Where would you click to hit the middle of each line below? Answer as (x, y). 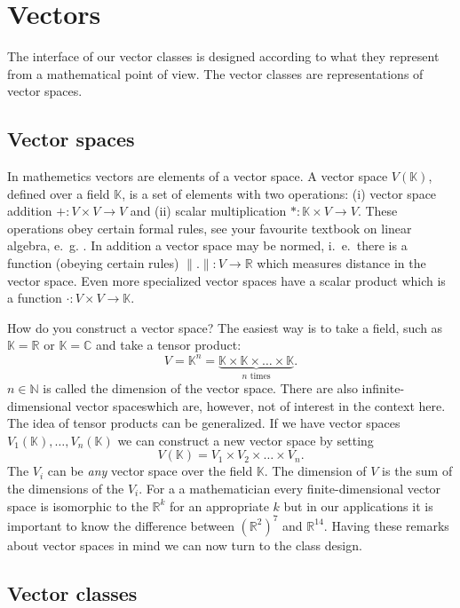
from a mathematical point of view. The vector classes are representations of (215, 73)
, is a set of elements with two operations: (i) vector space (279, 193)
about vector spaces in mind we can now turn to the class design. (185, 545)
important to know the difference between (121, 525)
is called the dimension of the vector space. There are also (200, 387)
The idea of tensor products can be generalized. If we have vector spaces (204, 423)
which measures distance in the (341, 263)
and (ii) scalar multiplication (208, 211)
